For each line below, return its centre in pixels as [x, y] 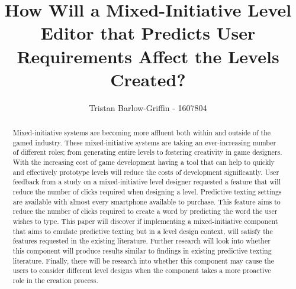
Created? [148, 79]
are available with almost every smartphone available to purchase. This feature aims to [147, 201]
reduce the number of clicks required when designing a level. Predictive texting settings [147, 192]
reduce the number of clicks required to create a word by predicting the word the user [145, 211]
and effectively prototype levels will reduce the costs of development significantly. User [146, 172]
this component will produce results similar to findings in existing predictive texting [142, 250]
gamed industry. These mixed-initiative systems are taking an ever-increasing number [144, 142]
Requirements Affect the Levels [148, 56]
